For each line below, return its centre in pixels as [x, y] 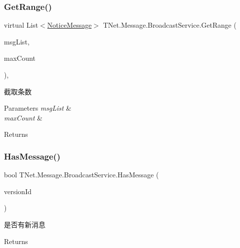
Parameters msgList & [38, 108]
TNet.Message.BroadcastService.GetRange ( [170, 25]
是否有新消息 [25, 224]
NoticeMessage [69, 25]
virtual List [21, 25]
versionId [18, 191]
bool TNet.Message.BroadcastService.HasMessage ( [81, 175]
